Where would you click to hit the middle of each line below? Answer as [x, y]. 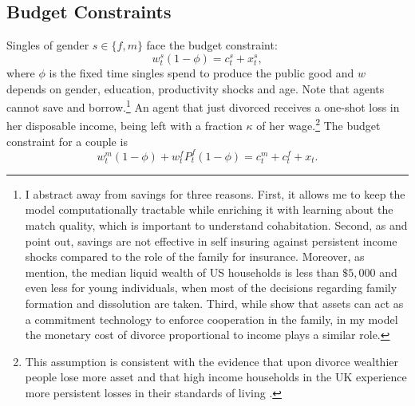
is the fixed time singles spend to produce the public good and [202, 72]
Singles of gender [48, 45]
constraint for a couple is [67, 141]
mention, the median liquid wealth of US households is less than [182, 272]
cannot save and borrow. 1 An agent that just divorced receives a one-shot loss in [203, 106]
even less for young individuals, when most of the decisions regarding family [211, 288]
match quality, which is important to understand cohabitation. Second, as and [216, 225]
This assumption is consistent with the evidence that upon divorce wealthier [211, 361]
